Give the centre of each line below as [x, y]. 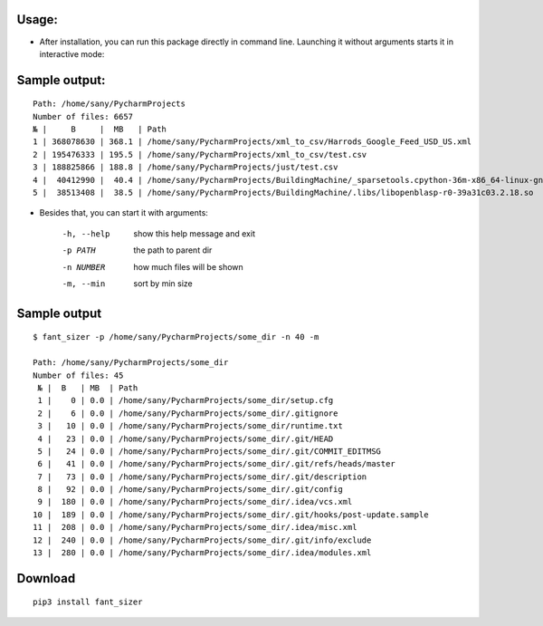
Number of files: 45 [78, 375]
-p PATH [79, 250]
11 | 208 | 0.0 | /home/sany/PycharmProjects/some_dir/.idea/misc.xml [195, 527]
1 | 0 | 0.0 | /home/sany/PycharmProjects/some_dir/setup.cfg [186, 400]
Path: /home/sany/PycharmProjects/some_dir [131, 363]
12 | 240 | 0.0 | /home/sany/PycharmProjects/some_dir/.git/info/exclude [202, 540]
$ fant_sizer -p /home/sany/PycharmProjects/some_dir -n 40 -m [176, 337]
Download [46, 578]
